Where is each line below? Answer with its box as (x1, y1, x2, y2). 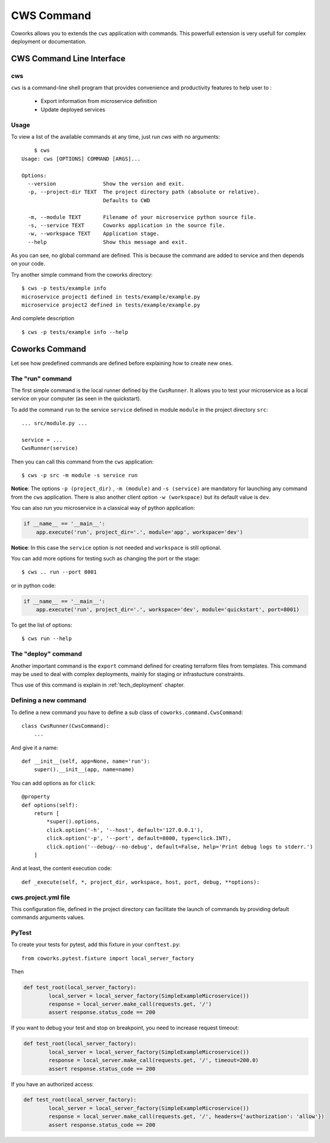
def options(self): (21, 801, 78, 809)
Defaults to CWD (103, 197, 150, 203)
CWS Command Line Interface (11, 54, 126, 64)
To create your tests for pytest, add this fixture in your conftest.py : (11, 941, 181, 948)
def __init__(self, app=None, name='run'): (21, 758, 150, 765)
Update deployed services (40, 106, 105, 113)
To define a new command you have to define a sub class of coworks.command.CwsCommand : (11, 709, 243, 716)
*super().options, (46, 818, 100, 825)
